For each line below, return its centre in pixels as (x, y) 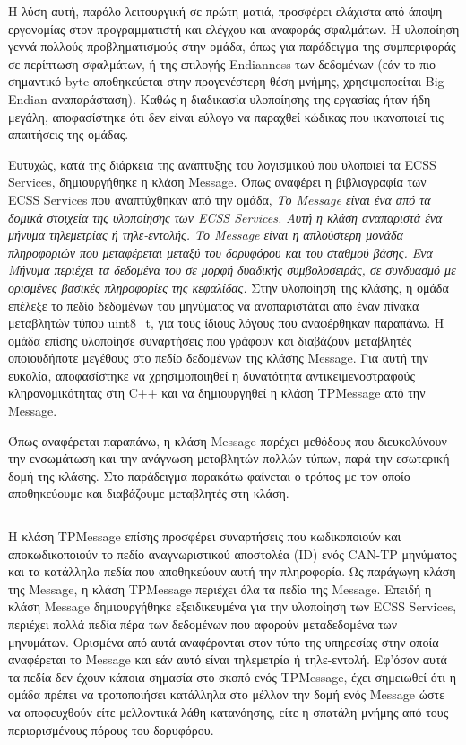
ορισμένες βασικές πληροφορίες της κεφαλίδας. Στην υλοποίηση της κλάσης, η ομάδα (229, 287)
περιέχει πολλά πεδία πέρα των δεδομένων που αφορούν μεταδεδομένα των (203, 624)
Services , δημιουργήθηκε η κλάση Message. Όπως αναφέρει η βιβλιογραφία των (217, 182)
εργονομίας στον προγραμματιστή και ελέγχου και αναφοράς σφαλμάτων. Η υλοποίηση (234, 28)
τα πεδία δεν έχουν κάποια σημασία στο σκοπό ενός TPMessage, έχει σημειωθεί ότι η (233, 676)
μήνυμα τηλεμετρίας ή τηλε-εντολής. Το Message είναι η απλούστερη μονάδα (206, 235)
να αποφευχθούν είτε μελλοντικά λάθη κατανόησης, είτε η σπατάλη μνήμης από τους (229, 711)
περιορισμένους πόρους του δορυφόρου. (111, 729)
